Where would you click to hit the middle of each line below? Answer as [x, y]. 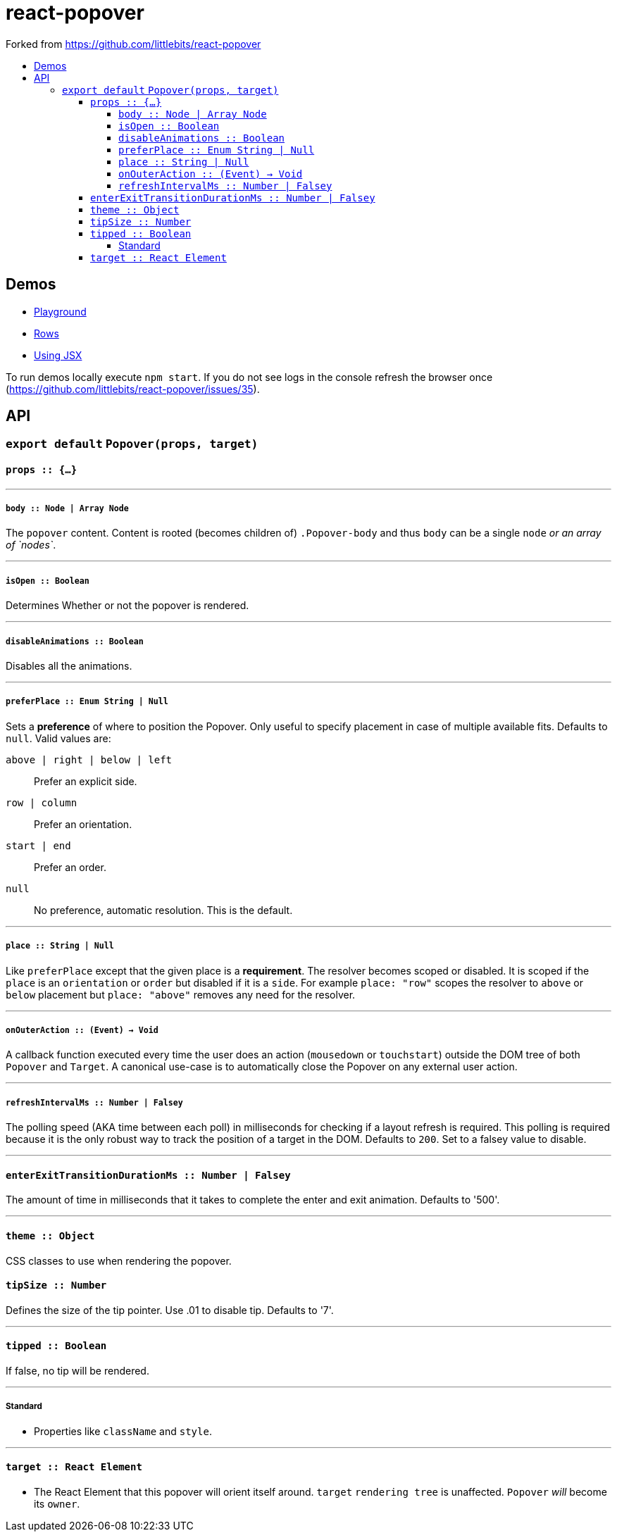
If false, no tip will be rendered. [77, 1371]
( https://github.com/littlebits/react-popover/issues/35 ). [133, 389]
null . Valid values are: [58, 738]
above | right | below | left [89, 759]
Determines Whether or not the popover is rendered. [127, 606]
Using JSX [58, 355]
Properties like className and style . [123, 1431]
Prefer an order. [70, 867]
